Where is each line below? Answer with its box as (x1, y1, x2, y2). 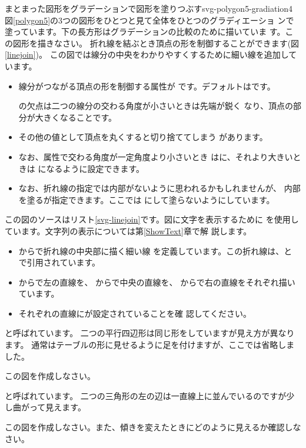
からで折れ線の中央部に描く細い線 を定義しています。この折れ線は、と (18, 244, 292, 257)
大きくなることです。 (35, 111, 117, 123)
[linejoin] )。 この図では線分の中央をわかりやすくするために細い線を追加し (5, 48, 289, 61)
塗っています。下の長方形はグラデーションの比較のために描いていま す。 (5, 25, 285, 38)
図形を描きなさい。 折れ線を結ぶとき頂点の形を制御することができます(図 (12, 36, 300, 49)
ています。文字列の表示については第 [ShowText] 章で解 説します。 (5, 224, 252, 237)
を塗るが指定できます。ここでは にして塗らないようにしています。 (18, 193, 275, 205)
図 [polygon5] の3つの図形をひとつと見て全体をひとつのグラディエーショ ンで (5, 14, 294, 26)
